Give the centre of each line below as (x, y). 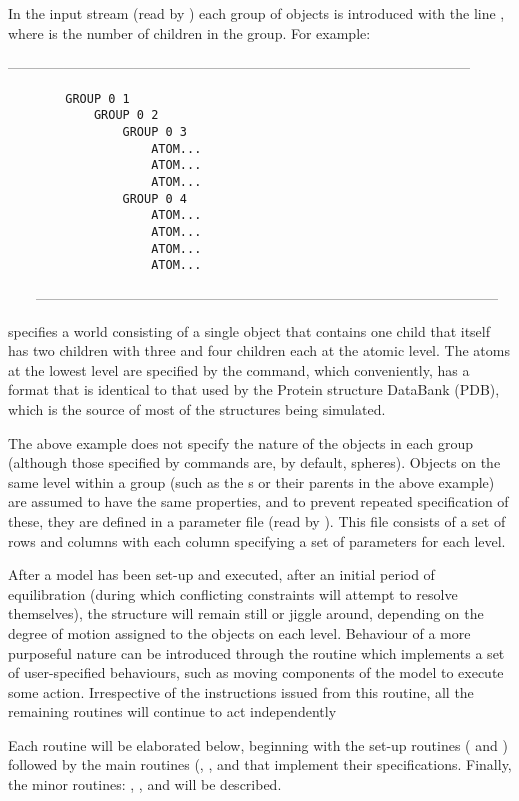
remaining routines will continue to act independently (172, 711)
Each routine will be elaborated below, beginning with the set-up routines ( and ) (258, 744)
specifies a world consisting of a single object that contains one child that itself (249, 330)
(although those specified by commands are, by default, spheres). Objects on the (254, 462)
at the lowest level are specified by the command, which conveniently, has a (239, 369)
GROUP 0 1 (97, 98)
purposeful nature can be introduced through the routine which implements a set (256, 652)
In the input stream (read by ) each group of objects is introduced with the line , (256, 13)
